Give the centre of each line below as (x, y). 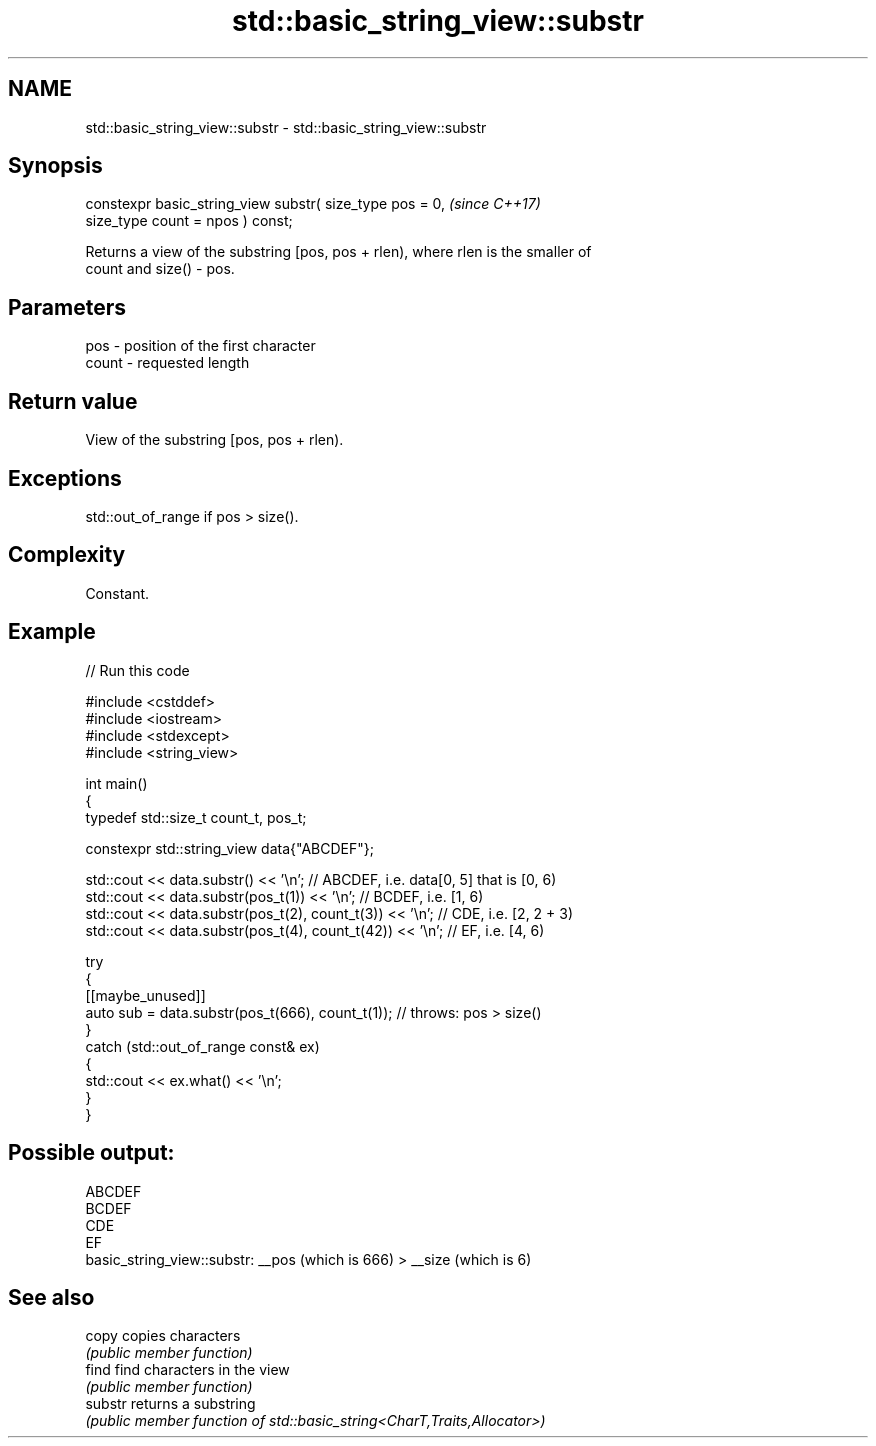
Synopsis (55, 166)
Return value (73, 401)
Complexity (67, 555)
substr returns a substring (170, 1404)
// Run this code (137, 670)
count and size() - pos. (160, 269)
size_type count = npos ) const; (189, 221)
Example (52, 632)
